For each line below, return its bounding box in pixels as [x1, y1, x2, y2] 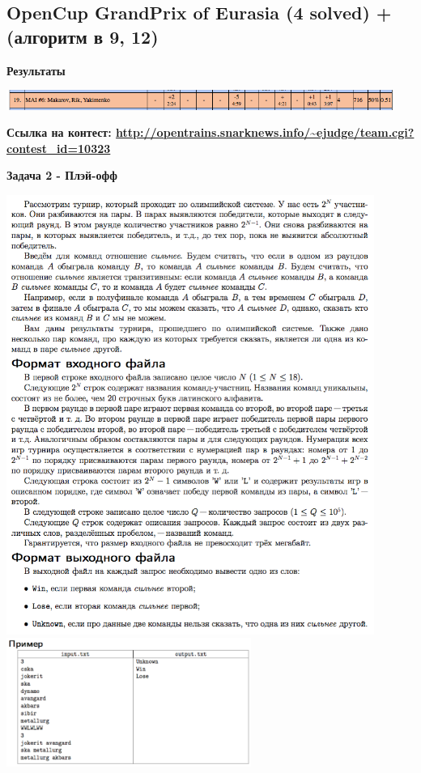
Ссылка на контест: [6, 124, 112, 141]
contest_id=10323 [6, 139, 111, 156]
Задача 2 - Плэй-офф [6, 167, 117, 184]
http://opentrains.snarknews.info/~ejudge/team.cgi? [116, 124, 415, 141]
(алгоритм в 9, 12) [6, 23, 159, 49]
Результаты [6, 62, 66, 79]
